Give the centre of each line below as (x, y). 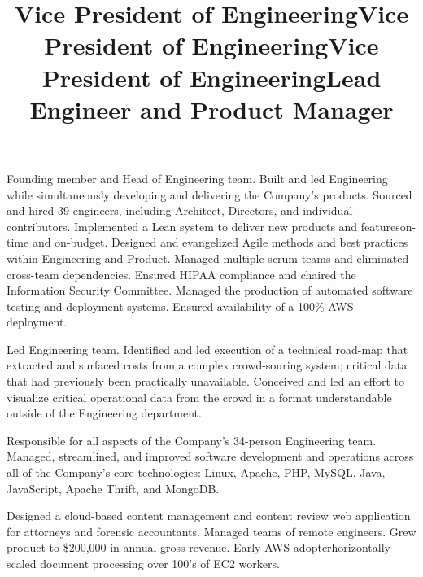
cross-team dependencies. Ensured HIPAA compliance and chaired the (181, 274)
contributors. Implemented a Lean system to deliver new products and (182, 226)
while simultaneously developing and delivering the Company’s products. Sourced (209, 194)
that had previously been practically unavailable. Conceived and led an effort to (206, 381)
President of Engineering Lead (211, 77)
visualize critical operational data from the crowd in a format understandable (199, 397)
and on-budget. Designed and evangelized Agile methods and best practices (220, 242)
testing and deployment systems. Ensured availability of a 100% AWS (180, 306)
